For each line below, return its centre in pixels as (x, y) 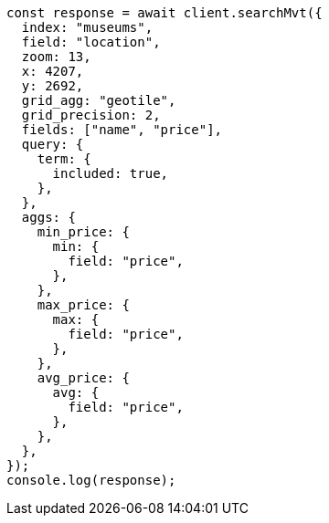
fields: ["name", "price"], (122, 130)
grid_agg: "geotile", (99, 100)
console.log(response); (91, 480)
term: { (64, 159)
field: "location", (91, 42)
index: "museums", (87, 27)
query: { (53, 144)
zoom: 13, (56, 57)
